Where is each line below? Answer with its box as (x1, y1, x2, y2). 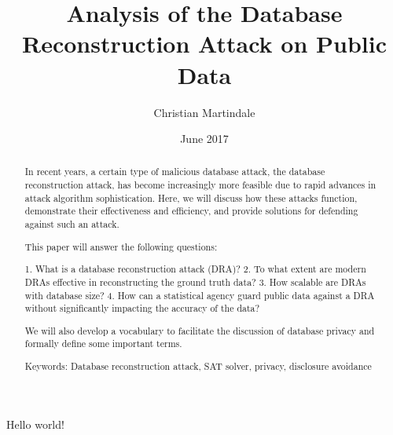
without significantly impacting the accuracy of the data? (24, 302, 260, 315)
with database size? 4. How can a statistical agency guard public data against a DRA (24, 288, 375, 302)
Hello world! (6, 415, 64, 432)
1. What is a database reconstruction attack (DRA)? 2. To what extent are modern (24, 262, 366, 276)
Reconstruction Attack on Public (21, 27, 387, 60)
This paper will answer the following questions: (24, 239, 218, 253)
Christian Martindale (153, 104, 255, 120)
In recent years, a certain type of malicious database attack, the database (24, 165, 325, 178)
